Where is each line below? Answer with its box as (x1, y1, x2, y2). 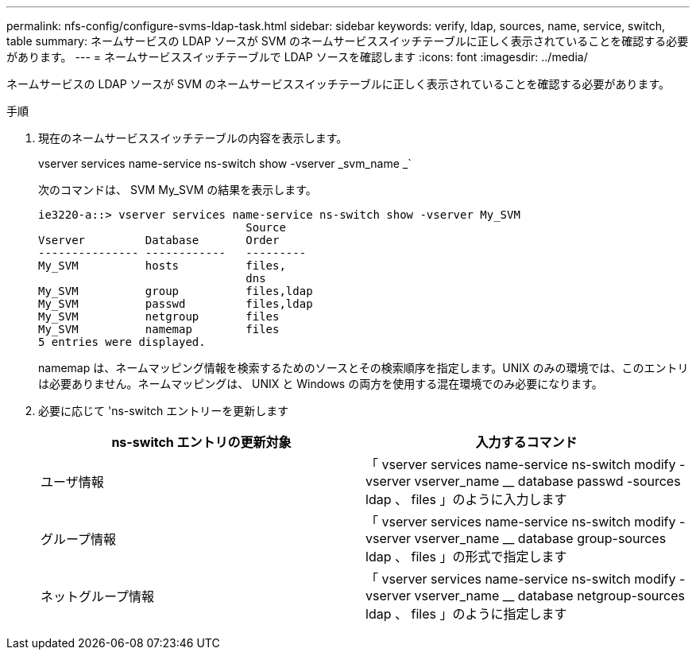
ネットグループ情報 (41, 588, 155, 604)
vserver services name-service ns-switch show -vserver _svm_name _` (38, 157, 412, 170)
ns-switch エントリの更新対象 (111, 434, 292, 450)
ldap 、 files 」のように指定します (365, 606, 567, 622)
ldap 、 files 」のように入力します (365, 491, 567, 507)
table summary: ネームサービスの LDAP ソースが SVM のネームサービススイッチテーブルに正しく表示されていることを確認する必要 (6, 34, 689, 48)
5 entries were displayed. (38, 336, 206, 348)
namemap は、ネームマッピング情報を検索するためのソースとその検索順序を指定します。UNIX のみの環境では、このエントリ (38, 361, 689, 375)
